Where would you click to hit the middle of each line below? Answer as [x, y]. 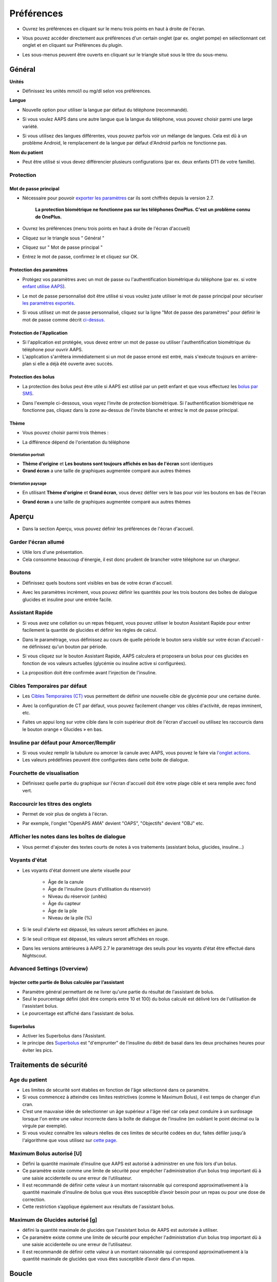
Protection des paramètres [38, 270]
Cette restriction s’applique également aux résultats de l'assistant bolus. [98, 1207]
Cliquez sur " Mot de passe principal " [62, 247]
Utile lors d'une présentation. [53, 552]
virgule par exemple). [45, 1126]
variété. [30, 126]
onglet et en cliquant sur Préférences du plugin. [73, 45]
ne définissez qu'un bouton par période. [65, 647]
